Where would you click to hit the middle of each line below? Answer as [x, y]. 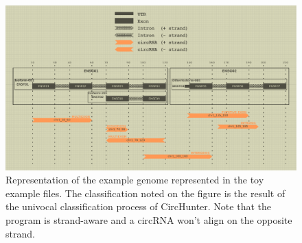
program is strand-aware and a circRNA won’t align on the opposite [149, 219]
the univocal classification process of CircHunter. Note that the [138, 206]
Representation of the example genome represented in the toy [135, 180]
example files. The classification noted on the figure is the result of [146, 193]
